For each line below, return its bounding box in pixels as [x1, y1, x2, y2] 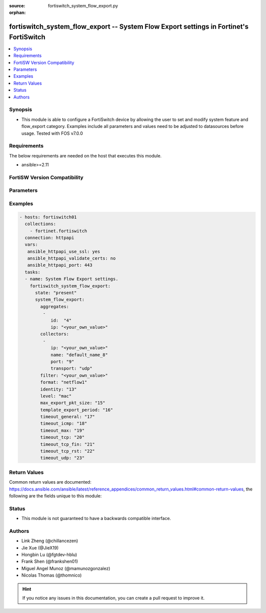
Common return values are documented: [9, 479, 92, 485]
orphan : [9, 10, 26, 16]
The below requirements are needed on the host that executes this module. [9, 153, 162, 158]
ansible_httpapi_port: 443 [27, 262, 93, 268]
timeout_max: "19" [40, 428, 85, 433]
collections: [25, 221, 56, 227]
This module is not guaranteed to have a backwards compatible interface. [21, 516, 171, 521]
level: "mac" [40, 393, 72, 398]
